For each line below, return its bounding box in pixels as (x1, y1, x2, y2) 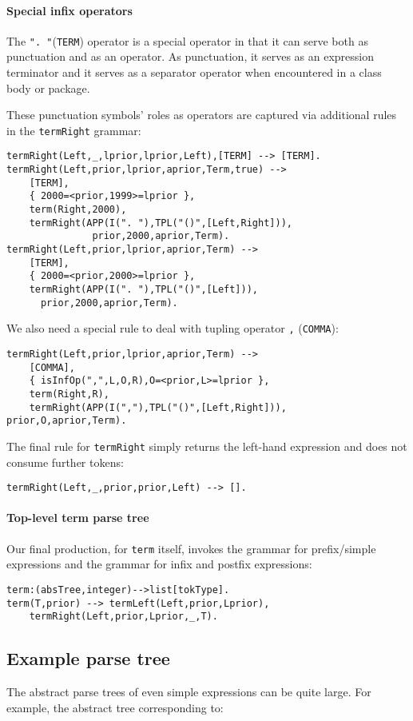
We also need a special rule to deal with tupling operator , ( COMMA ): (6, 320, 339, 337)
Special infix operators (6, 2, 133, 18)
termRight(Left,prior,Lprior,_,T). (29, 611, 218, 623)
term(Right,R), (29, 388, 109, 400)
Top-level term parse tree (6, 509, 149, 526)
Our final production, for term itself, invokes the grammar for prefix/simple (6, 540, 376, 556)
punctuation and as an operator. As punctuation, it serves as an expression (6, 48, 374, 65)
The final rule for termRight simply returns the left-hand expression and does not (6, 437, 407, 454)
